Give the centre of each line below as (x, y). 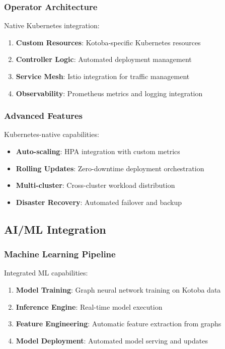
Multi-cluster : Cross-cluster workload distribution (95, 185)
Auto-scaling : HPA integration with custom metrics (98, 151)
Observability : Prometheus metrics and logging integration (109, 93)
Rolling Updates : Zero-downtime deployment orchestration (110, 168)
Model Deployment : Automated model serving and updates (112, 340)
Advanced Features (43, 116)
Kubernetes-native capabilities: (52, 134)
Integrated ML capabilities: (46, 273)
